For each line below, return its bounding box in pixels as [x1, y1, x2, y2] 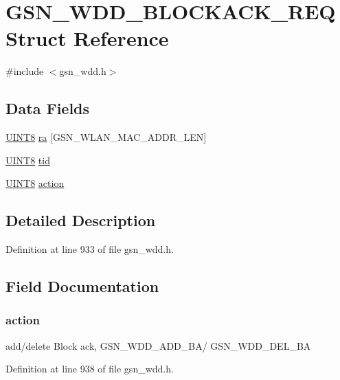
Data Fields [5, 98, 90, 119]
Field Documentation [5, 276, 159, 297]
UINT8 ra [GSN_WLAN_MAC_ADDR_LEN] [5, 130, 207, 144]
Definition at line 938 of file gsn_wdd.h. [5, 361, 174, 376]
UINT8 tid [5, 153, 50, 167]
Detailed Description [5, 210, 156, 231]
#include [5, 64, 44, 78]
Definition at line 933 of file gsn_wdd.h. [5, 242, 174, 256]
